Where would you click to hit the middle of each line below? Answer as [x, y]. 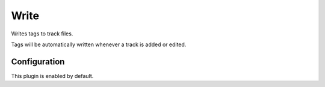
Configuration [38, 61]
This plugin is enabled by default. [52, 76]
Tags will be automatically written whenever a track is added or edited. [99, 44]
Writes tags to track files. [42, 34]
